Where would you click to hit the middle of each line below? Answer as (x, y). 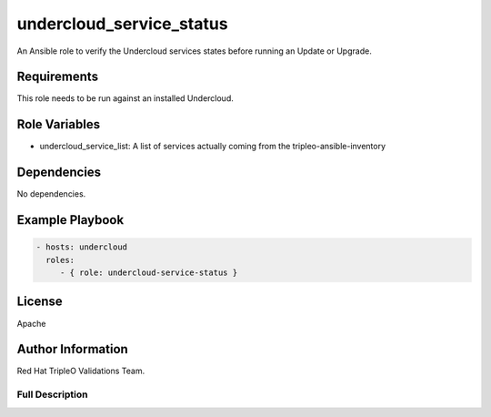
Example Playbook (70, 220)
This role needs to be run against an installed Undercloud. (125, 98)
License (40, 302)
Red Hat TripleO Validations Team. (81, 371)
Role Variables (58, 124)
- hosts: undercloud (81, 247)
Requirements (58, 77)
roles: (60, 260)
